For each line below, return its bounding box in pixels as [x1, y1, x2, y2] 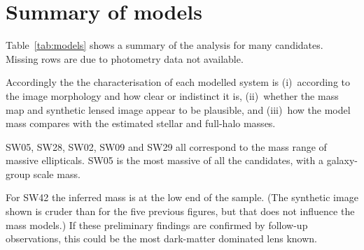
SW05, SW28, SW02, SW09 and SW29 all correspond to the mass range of [6, 139, 327, 154]
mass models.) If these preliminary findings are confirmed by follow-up [6, 217, 308, 232]
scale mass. [33, 166, 80, 181]
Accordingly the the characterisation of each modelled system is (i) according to [6, 75, 350, 89]
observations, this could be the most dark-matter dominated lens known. [6, 231, 318, 246]
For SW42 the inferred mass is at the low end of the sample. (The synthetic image [6, 190, 358, 205]
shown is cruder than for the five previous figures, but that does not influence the [6, 204, 355, 219]
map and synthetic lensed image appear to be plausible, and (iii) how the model [6, 102, 351, 117]
